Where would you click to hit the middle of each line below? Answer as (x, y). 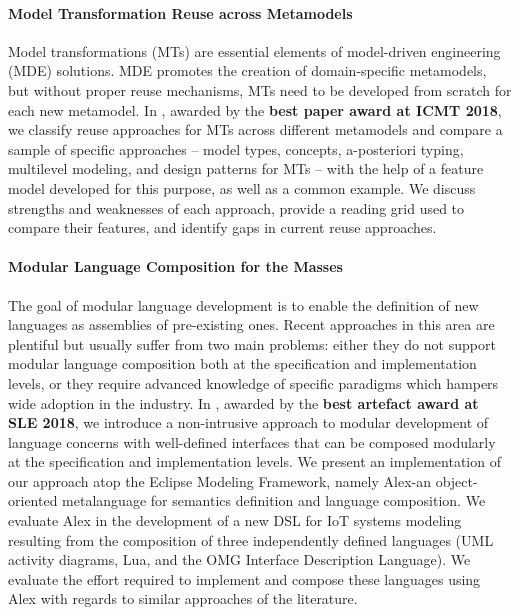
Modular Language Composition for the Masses (175, 266)
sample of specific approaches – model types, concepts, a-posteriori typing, (236, 148)
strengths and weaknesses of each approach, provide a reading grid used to (236, 207)
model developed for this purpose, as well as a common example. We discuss (242, 187)
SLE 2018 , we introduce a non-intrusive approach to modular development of (248, 422)
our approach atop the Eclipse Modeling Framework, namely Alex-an (219, 480)
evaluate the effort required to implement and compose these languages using (244, 578)
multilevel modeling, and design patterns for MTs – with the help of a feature (246, 168)
